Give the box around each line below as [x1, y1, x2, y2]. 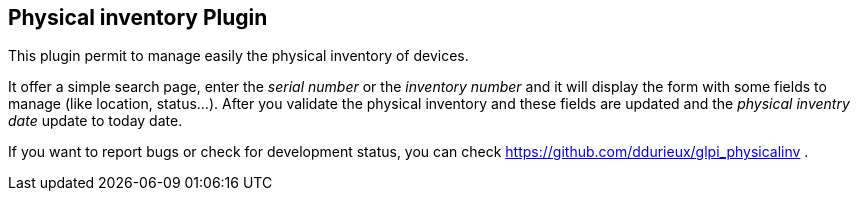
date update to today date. [8, 112, 183, 130]
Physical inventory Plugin [8, 5, 268, 30]
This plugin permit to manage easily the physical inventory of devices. [8, 47, 469, 65]
